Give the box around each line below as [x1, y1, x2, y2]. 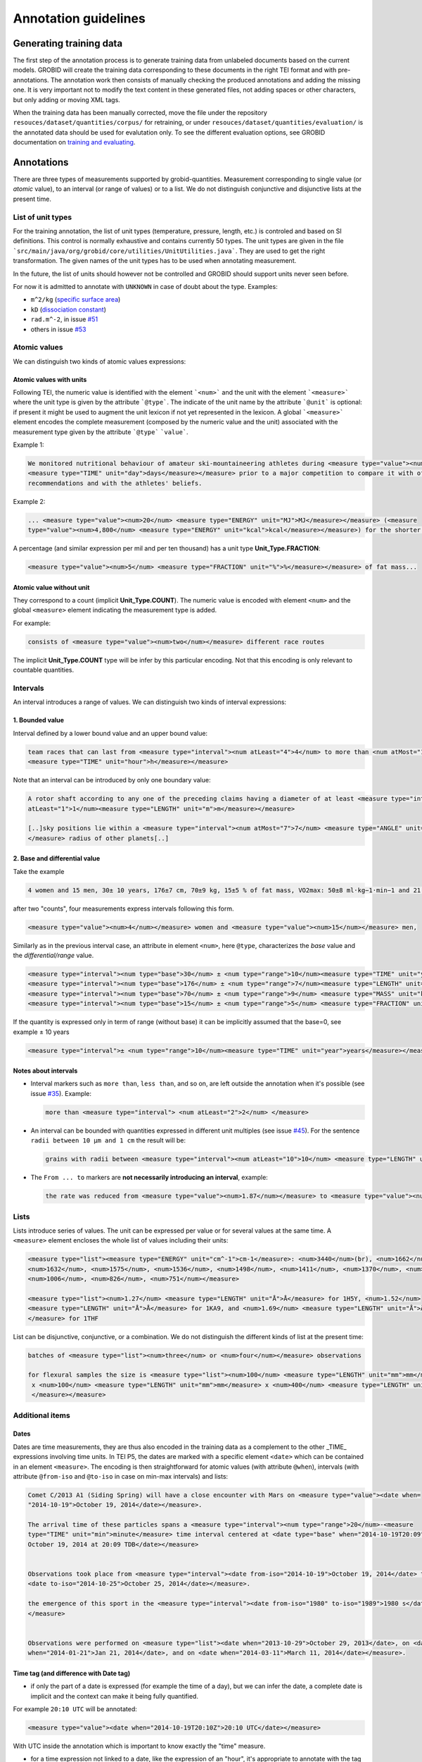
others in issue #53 [30, 325, 87, 333]
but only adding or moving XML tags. [13, 95, 121, 104]
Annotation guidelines [13, 11, 146, 26]
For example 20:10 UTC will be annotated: [13, 1704, 137, 1713]
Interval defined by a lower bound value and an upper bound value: [13, 729, 207, 737]
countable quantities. [13, 666, 75, 674]
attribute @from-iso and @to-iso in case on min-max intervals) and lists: [13, 1472, 229, 1480]
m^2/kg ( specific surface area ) [30, 295, 121, 304]
